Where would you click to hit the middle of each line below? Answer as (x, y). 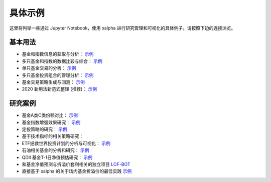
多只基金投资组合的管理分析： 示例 (58, 75)
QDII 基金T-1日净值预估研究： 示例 (57, 157)
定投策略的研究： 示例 (44, 129)
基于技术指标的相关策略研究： (53, 136)
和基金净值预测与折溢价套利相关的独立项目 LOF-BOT (76, 164)
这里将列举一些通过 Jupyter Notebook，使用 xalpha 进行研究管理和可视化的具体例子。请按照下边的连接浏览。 (122, 28)
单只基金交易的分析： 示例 (49, 68)
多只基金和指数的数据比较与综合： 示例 (62, 61)
